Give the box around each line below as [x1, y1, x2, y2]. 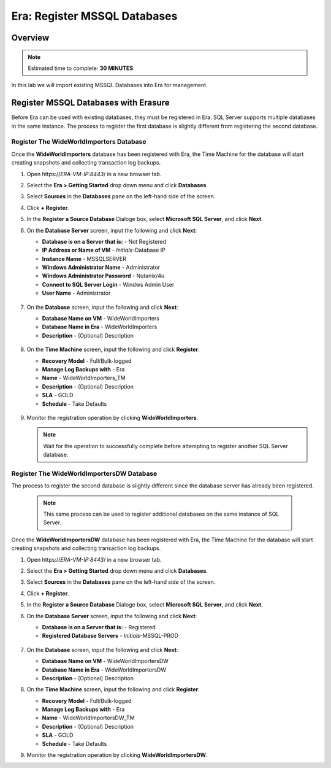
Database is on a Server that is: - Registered [42, 623, 156, 630]
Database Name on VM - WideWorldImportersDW [42, 657, 169, 665]
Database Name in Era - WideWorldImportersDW [42, 666, 167, 673]
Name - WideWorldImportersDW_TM [42, 714, 135, 721]
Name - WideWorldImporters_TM [42, 374, 126, 382]
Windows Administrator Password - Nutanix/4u [42, 272, 165, 279]
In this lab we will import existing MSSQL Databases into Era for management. [11, 82, 208, 89]
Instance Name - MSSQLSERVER [42, 255, 127, 262]
